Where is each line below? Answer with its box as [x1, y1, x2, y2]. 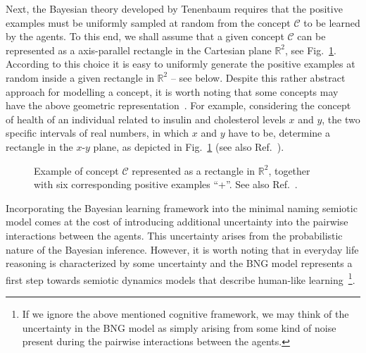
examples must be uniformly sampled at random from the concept [6, 15, 291, 30]
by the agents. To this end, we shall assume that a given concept [6, 29, 284, 44]
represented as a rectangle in [132, 163, 255, 178]
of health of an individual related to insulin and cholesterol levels [6, 111, 286, 126]
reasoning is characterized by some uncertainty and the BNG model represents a [6, 256, 353, 271]
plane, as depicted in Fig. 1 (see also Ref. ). [93, 139, 284, 154]
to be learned [303, 15, 360, 30]
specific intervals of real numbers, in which [6, 125, 189, 140]
